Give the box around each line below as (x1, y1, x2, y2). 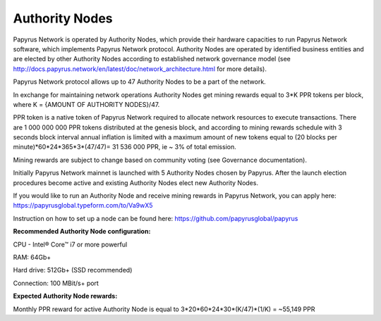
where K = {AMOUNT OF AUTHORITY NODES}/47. (13, 100, 160, 108)
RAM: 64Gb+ (13, 253, 52, 261)
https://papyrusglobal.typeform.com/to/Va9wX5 (13, 201, 153, 210)
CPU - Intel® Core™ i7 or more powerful (13, 240, 128, 248)
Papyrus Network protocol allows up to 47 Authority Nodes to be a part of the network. (13, 77, 266, 86)
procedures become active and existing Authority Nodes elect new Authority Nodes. (13, 178, 259, 187)
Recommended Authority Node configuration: (13, 227, 151, 236)
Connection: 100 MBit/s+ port (13, 279, 99, 287)
